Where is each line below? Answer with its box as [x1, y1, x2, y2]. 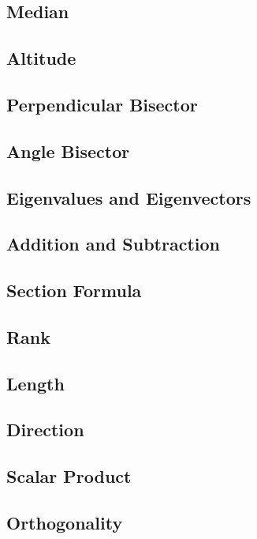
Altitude [6, 46, 76, 70]
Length [6, 371, 65, 395]
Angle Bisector [6, 138, 130, 163]
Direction [6, 417, 84, 442]
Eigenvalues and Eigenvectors [6, 185, 251, 209]
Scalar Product [6, 464, 132, 488]
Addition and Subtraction [6, 232, 221, 256]
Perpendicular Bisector [6, 92, 198, 116]
